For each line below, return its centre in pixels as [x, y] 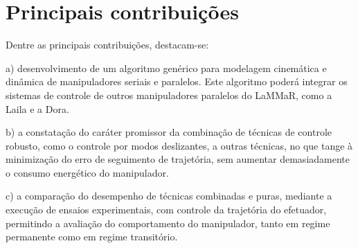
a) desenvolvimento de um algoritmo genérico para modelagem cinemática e [166, 68]
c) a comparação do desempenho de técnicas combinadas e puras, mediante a [169, 196]
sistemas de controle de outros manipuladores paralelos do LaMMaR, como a [169, 95]
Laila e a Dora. [37, 108]
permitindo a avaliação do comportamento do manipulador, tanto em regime [168, 223]
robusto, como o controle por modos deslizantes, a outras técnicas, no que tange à [179, 145]
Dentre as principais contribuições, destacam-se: [107, 45]
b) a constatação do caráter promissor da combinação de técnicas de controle [169, 132]
